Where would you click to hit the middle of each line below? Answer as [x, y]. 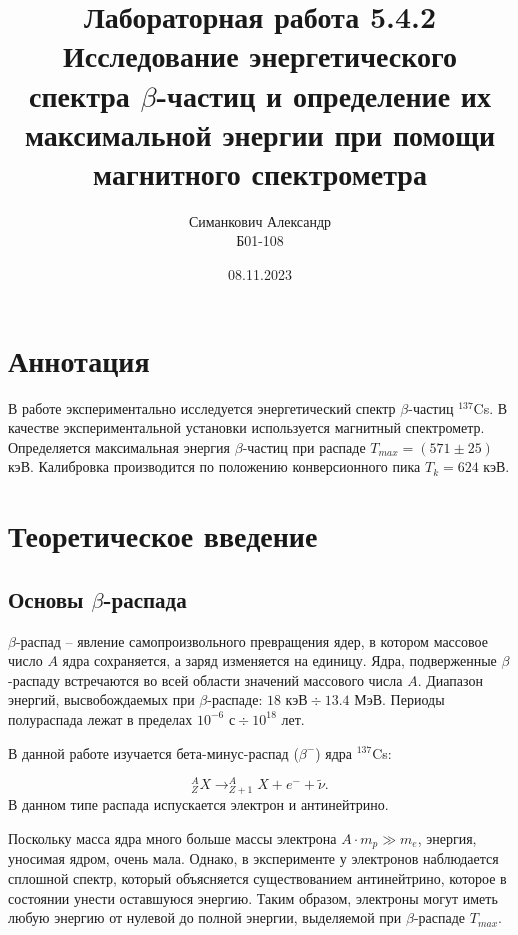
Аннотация [79, 359]
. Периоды [413, 699]
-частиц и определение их [323, 94]
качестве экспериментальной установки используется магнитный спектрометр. [246, 427]
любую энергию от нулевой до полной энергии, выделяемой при [205, 917]
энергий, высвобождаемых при [101, 699]
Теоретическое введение [163, 535]
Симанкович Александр [260, 220]
